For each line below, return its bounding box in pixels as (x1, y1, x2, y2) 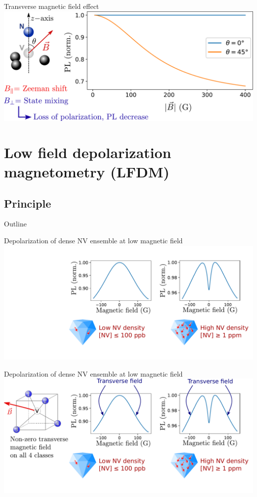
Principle (4, 195, 51, 211)
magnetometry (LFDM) (4, 162, 170, 182)
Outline (4, 219, 27, 229)
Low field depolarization (4, 142, 171, 162)
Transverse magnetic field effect (4, 1, 99, 11)
